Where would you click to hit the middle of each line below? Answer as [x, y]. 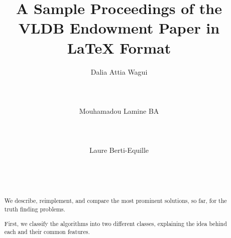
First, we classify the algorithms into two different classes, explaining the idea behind [115, 223]
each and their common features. [47, 232]
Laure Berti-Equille [119, 150]
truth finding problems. [35, 209]
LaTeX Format [119, 47]
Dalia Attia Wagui [119, 71]
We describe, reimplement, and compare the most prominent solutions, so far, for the [115, 201]
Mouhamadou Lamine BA [119, 110]
